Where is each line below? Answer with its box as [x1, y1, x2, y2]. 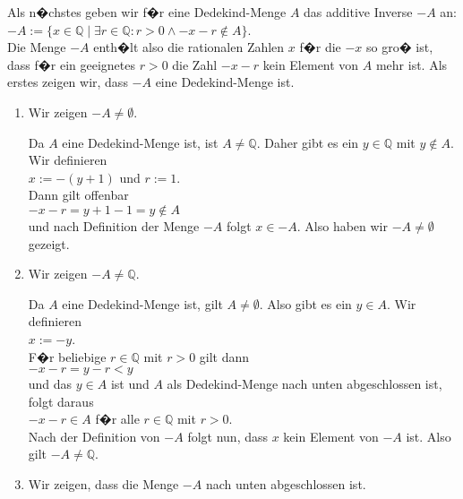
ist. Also [406, 426, 451, 445]
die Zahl [172, 55, 218, 73]
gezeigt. [28, 234, 70, 253]
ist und [110, 374, 150, 393]
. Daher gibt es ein [256, 133, 359, 151]
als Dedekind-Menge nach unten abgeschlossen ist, [167, 374, 442, 393]
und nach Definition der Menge [28, 216, 200, 235]
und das [28, 374, 73, 393]
